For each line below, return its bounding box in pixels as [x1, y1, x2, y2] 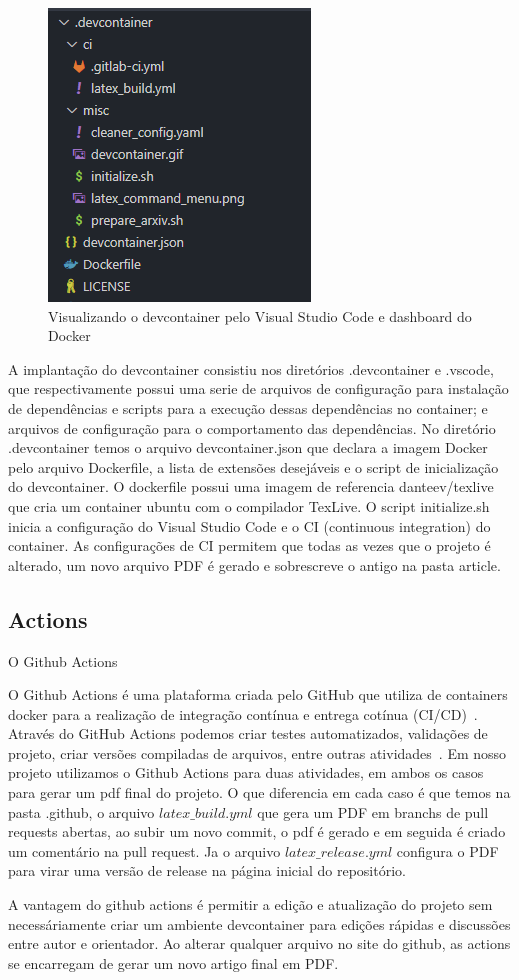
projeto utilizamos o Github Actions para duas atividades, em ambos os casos [8, 762, 484, 783]
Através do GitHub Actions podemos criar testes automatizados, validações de [8, 723, 488, 744]
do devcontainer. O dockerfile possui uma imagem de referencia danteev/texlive [8, 476, 494, 497]
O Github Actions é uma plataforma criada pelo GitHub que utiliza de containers [8, 684, 508, 705]
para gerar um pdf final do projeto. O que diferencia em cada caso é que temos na [8, 782, 511, 803]
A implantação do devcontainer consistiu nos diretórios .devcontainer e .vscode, [8, 358, 494, 379]
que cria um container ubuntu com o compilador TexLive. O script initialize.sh [8, 495, 490, 516]
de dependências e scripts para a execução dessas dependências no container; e [8, 397, 488, 418]
